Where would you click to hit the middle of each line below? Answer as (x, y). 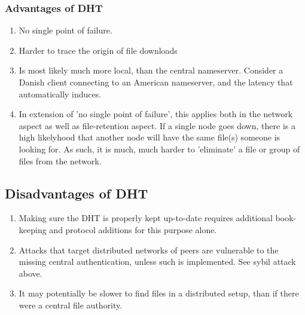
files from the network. (60, 160)
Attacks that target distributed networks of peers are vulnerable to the (149, 250)
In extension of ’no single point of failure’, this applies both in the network (156, 114)
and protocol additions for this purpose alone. (133, 229)
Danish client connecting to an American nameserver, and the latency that (156, 82)
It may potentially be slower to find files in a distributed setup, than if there (159, 293)
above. (30, 273)
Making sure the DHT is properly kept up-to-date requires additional (146, 218)
